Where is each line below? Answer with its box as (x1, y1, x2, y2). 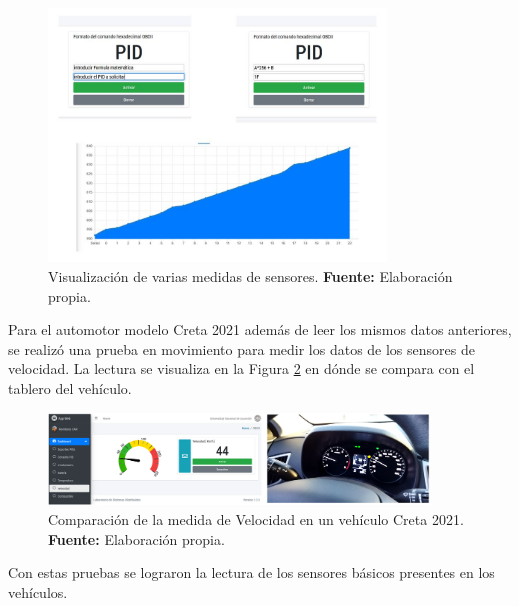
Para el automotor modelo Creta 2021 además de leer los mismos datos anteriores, (8, 319, 512, 340)
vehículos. (8, 581, 68, 602)
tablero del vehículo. (8, 377, 132, 398)
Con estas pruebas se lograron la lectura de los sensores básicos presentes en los (8, 562, 495, 583)
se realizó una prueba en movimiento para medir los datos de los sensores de (8, 338, 475, 359)
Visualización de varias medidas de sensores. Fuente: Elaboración (48, 265, 453, 286)
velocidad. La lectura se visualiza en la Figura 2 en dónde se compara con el (8, 358, 475, 379)
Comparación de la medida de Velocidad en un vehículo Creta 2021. (48, 508, 464, 529)
